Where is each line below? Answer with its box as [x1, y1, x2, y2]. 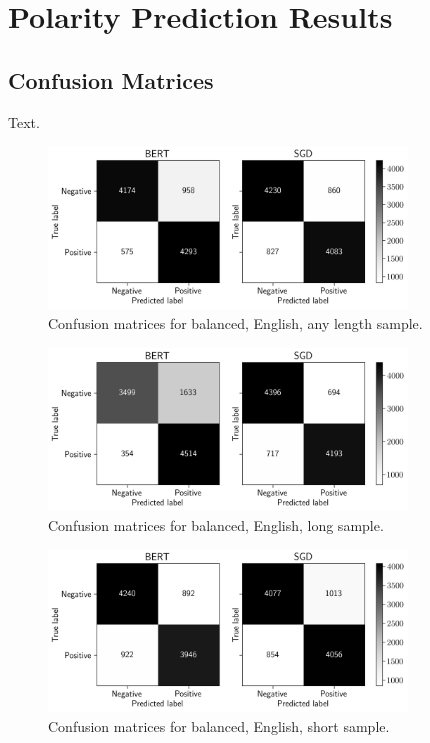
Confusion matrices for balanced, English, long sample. [48, 514, 384, 535]
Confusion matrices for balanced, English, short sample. [48, 716, 390, 737]
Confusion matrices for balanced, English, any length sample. [48, 313, 423, 334]
